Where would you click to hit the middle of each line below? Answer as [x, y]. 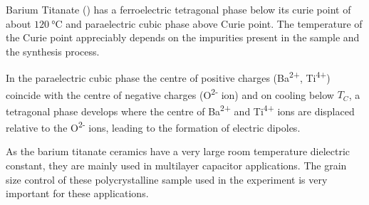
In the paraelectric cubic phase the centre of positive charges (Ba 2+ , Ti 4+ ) [168, 77]
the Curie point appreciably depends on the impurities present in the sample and [183, 37]
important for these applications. [77, 193]
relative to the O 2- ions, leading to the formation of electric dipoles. [153, 126]
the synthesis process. [53, 51]
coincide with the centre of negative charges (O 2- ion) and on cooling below [170, 93]
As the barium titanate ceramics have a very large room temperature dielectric [178, 151]
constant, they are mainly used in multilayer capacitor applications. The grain [176, 165]
